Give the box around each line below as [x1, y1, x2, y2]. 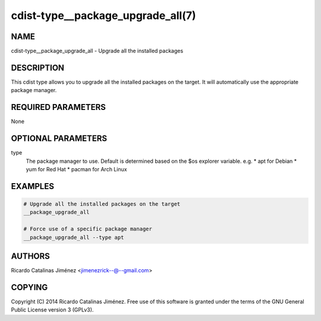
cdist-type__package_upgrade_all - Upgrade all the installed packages [11, 48, 184, 55]
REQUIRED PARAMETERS [11, 102, 106, 112]
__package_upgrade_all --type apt [23, 234, 124, 241]
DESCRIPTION [11, 62, 65, 73]
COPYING [11, 282, 48, 292]
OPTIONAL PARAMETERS [11, 134, 108, 144]
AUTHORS [11, 251, 51, 261]
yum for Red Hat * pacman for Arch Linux [26, 165, 127, 172]
